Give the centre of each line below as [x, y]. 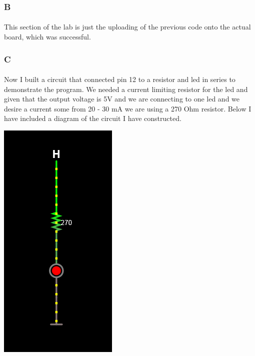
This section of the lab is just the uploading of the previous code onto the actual [127, 27]
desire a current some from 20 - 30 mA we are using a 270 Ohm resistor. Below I [128, 108]
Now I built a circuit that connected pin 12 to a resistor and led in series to [120, 79]
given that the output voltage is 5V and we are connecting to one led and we [122, 99]
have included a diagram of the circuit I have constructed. [93, 118]
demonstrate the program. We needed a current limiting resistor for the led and [126, 89]
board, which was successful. [47, 37]
